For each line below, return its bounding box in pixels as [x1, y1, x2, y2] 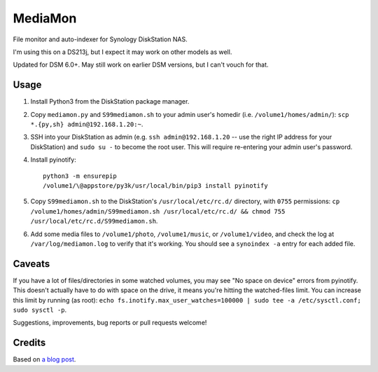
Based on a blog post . [13, 355, 76, 364]
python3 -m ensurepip [43, 172, 117, 180]
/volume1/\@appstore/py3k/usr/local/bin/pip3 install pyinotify [43, 181, 269, 189]
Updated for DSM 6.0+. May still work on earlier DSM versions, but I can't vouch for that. [13, 60, 269, 69]
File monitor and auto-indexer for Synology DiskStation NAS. [13, 35, 188, 43]
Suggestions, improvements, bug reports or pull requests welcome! [13, 319, 207, 327]
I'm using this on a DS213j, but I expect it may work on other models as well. [13, 48, 232, 56]
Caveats [13, 258, 50, 270]
